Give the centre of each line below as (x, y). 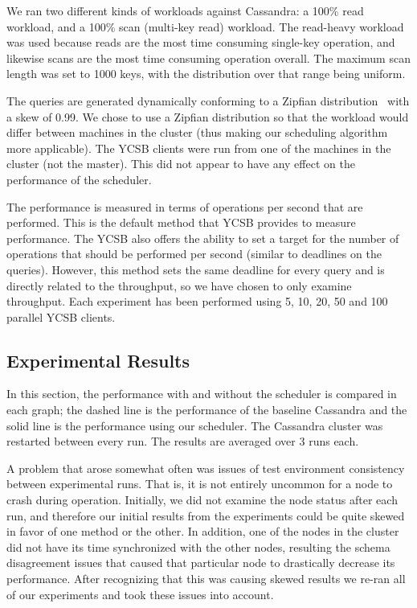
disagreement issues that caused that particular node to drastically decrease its (201, 563)
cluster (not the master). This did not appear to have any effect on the (181, 164)
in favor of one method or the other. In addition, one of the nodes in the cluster (203, 531)
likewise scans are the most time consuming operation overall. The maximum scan (208, 58)
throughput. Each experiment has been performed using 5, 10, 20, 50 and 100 (197, 301)
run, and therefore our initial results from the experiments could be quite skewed (206, 515)
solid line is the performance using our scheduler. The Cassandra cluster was (195, 425)
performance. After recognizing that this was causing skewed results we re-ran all (206, 579)
